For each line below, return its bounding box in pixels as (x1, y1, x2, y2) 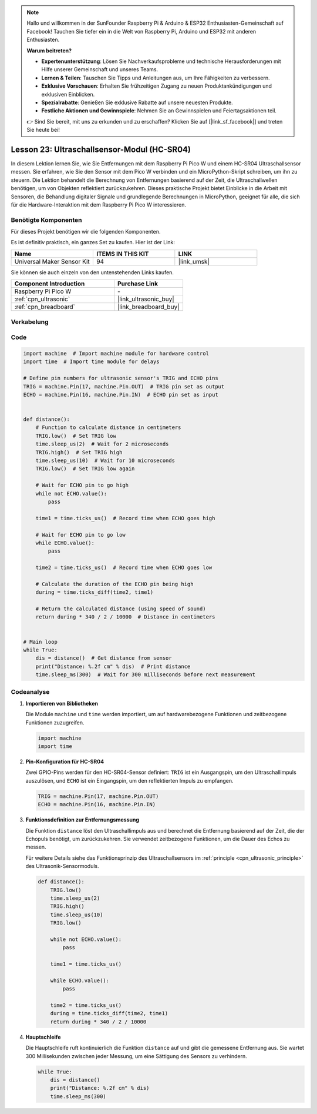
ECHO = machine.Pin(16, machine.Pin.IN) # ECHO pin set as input (23, 391, 218, 398)
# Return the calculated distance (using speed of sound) (35, 606, 206, 612)
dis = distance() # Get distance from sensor (35, 655, 173, 661)
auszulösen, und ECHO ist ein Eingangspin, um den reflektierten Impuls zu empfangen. (25, 777, 234, 784)
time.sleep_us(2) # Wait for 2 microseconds (35, 441, 169, 447)
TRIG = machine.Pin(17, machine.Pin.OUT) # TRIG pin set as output (23, 383, 225, 390)
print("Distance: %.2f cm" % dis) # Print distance (35, 663, 191, 670)
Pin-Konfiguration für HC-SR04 (25, 758, 104, 765)
